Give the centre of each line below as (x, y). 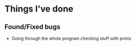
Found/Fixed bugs (32, 27)
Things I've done (39, 9)
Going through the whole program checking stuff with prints (71, 38)
